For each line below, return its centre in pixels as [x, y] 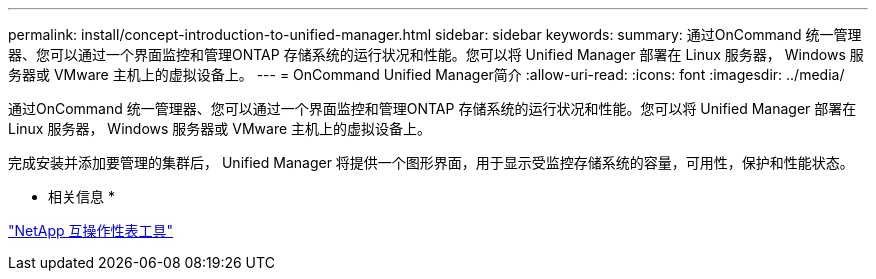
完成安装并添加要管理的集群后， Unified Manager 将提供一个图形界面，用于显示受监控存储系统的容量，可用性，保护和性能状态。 [431, 162]
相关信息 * [81, 196]
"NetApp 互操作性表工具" [91, 230]
